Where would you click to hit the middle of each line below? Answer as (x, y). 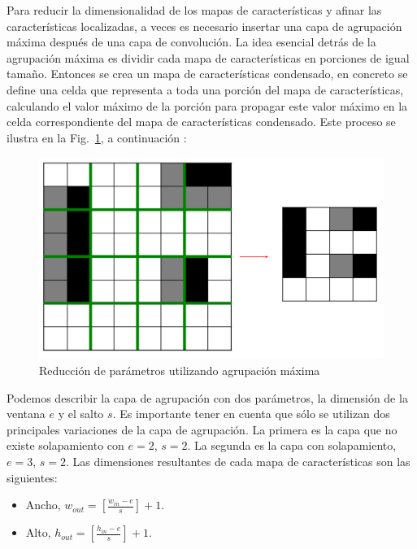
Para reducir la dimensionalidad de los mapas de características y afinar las (194, 10)
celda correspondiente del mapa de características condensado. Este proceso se (201, 122)
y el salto (81, 414)
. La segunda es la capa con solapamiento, (292, 445)
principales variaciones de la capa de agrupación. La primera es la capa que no (202, 429)
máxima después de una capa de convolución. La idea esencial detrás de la (191, 42)
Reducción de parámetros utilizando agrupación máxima (180, 370)
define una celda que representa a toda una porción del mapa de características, (205, 89)
